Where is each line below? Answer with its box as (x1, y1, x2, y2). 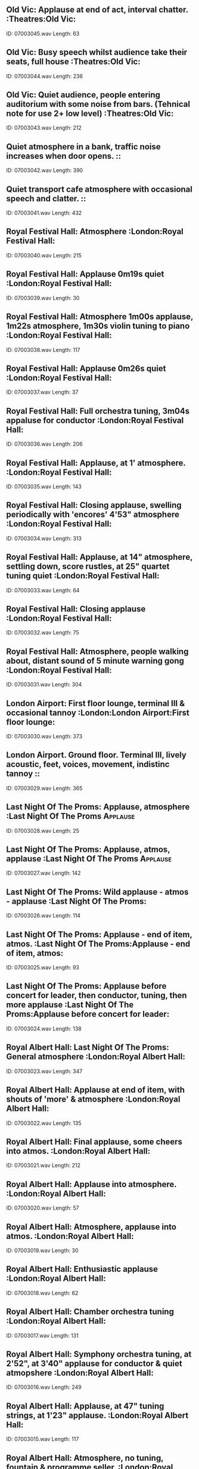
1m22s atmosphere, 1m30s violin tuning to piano (6, 321, 190, 331)
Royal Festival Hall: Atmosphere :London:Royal (6, 226, 184, 237)
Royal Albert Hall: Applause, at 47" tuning (6, 1401, 164, 1411)
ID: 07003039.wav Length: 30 (6, 294, 80, 301)
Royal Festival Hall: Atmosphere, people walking (6, 646, 189, 657)
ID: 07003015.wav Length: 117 (6, 1436, 79, 1443)
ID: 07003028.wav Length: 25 (6, 827, 79, 834)
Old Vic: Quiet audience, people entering (6, 90, 161, 100)
